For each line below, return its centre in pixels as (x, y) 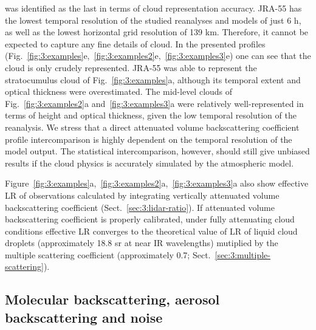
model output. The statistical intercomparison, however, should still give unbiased (157, 151)
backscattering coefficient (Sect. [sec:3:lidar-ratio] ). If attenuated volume (140, 207)
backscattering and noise (84, 317)
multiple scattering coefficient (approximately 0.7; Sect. (108, 254)
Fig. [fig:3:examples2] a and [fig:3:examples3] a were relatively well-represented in (154, 103)
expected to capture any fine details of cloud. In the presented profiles (135, 43)
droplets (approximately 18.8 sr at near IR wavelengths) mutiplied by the (142, 243)
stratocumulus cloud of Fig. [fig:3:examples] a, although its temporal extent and (153, 79)
